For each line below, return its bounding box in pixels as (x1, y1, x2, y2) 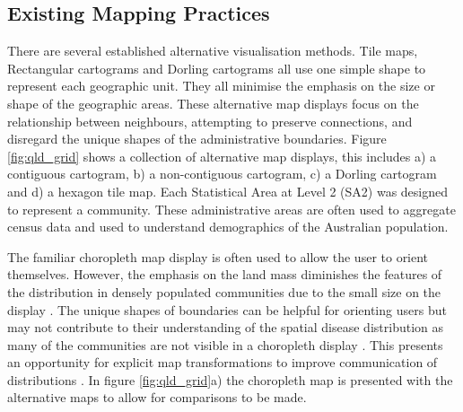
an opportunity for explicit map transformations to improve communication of (7, 353, 438, 372)
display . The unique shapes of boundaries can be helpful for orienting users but (7, 300, 447, 319)
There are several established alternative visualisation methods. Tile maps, (7, 41, 418, 60)
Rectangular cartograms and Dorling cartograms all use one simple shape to (7, 58, 426, 77)
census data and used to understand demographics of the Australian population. (7, 217, 449, 236)
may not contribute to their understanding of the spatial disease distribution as (7, 318, 443, 337)
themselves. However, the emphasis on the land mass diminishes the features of (7, 265, 442, 284)
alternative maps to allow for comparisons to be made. (7, 388, 307, 407)
